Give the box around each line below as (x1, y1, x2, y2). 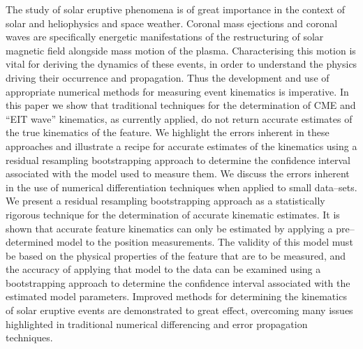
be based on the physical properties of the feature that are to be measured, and (6, 248, 346, 262)
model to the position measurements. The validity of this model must (57, 235, 353, 249)
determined (6, 235, 54, 249)
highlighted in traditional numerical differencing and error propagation (6, 316, 308, 331)
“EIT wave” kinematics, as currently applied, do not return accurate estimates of (6, 111, 353, 126)
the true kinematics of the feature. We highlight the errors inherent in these (6, 125, 329, 140)
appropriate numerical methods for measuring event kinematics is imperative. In (6, 84, 349, 98)
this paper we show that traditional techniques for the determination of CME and (6, 98, 356, 112)
